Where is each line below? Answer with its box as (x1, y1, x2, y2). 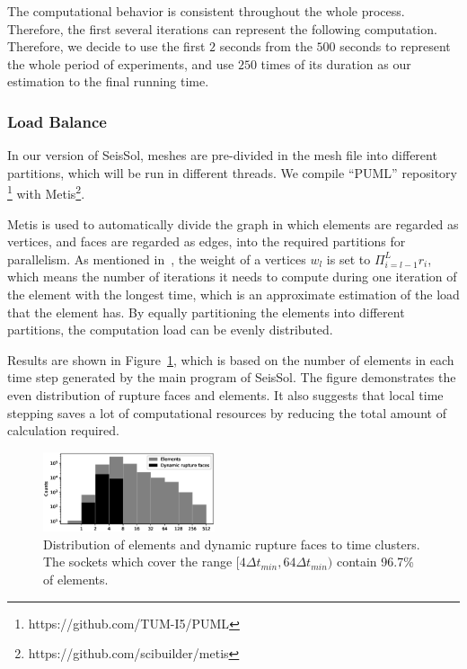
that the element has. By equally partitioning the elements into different (7, 302, 405, 321)
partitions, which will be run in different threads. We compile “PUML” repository (7, 163, 458, 182)
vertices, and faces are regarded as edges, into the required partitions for (7, 232, 406, 251)
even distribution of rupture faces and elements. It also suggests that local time (7, 385, 444, 404)
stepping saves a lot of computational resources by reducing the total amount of (7, 403, 446, 422)
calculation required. (7, 421, 119, 440)
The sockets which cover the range (43, 552, 233, 571)
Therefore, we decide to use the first (7, 37, 206, 56)
